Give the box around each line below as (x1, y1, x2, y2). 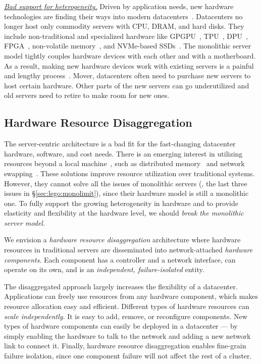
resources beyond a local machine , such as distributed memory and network (4, 158, 245, 169)
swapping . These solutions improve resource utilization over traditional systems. (4, 168, 255, 178)
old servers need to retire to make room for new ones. (4, 90, 170, 100)
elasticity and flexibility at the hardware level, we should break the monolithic (4, 207, 244, 218)
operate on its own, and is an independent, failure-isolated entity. (4, 264, 204, 275)
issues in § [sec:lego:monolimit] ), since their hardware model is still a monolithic (4, 188, 249, 198)
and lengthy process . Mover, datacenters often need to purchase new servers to (4, 70, 251, 81)
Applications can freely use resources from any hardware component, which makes (4, 291, 258, 301)
